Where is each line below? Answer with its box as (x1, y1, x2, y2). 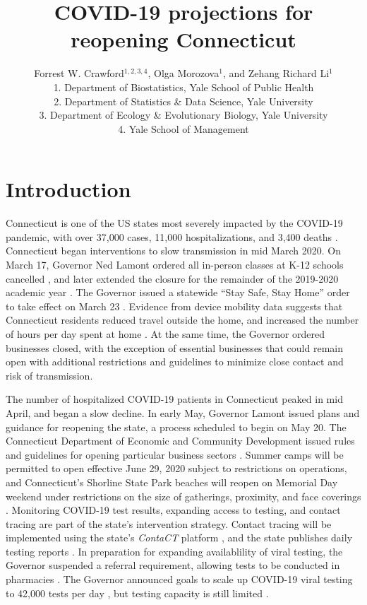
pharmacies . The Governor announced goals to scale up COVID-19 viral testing (6, 572, 353, 587)
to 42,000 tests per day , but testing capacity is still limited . (6, 585, 269, 600)
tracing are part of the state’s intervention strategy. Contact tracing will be (6, 516, 332, 531)
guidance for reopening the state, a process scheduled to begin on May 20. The (6, 419, 347, 434)
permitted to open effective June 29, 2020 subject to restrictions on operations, (6, 461, 347, 476)
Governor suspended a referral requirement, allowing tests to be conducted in (6, 558, 340, 572)
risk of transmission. (6, 368, 93, 382)
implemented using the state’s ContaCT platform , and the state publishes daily (6, 530, 353, 545)
